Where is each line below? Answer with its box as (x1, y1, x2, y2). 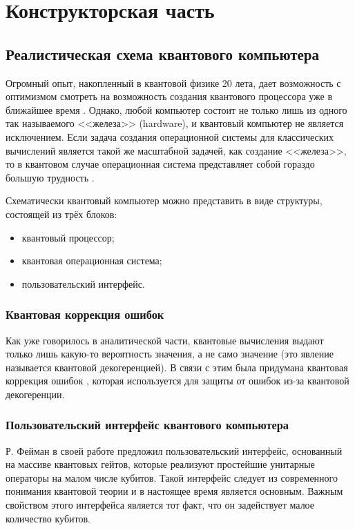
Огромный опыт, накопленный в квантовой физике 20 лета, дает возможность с (6, 75, 341, 90)
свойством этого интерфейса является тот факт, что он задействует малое (6, 498, 314, 512)
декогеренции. (6, 386, 65, 401)
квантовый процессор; (21, 230, 115, 244)
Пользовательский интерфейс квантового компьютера (6, 416, 289, 433)
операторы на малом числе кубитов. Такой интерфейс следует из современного (6, 470, 338, 484)
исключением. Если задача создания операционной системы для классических (6, 129, 334, 144)
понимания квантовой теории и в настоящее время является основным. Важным (6, 484, 343, 498)
